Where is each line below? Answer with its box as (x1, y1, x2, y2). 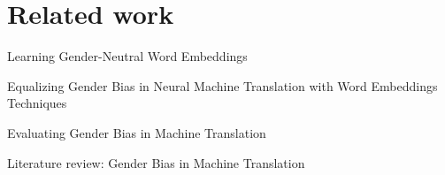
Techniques (7, 94, 67, 112)
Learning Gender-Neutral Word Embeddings (7, 47, 248, 65)
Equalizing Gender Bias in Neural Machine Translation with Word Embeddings (7, 76, 438, 95)
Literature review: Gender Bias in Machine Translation (7, 153, 305, 171)
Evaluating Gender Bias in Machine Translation (7, 123, 266, 141)
